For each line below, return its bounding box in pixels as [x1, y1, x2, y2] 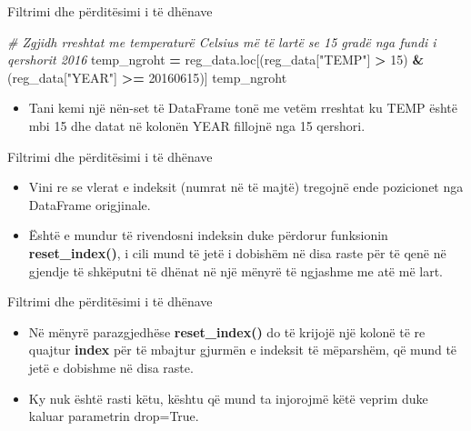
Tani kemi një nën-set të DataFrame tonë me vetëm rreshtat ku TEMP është [28, 98, 458, 117]
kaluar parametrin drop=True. [28, 406, 199, 426]
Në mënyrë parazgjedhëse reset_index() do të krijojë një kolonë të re [28, 322, 426, 341]
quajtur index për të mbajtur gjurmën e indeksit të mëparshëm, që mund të [28, 340, 457, 359]
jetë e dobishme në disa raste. [28, 357, 194, 376]
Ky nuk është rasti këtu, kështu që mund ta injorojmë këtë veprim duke [28, 388, 428, 407]
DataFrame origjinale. [28, 195, 151, 214]
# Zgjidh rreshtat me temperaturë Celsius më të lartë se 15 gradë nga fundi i [7, 32, 436, 51]
